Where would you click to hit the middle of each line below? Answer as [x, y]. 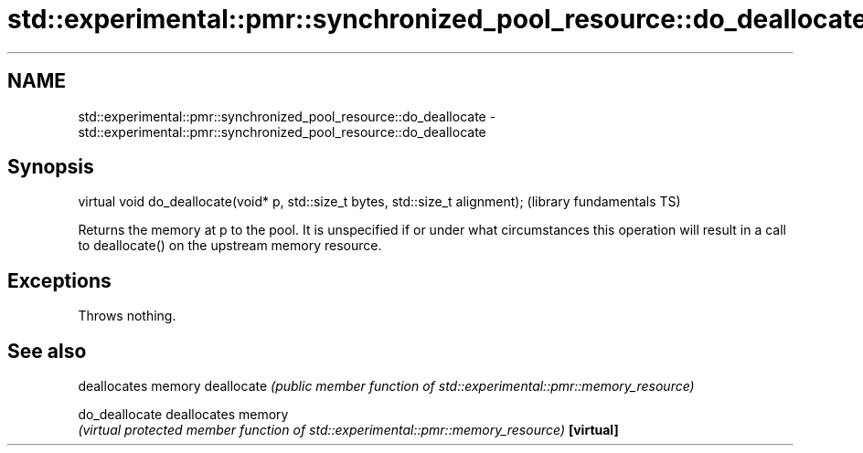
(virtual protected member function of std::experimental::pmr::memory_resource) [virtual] [348, 430]
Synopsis [51, 167]
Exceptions [59, 280]
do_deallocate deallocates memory [183, 415]
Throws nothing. [127, 316]
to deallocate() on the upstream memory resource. [230, 246]
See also [47, 351]
